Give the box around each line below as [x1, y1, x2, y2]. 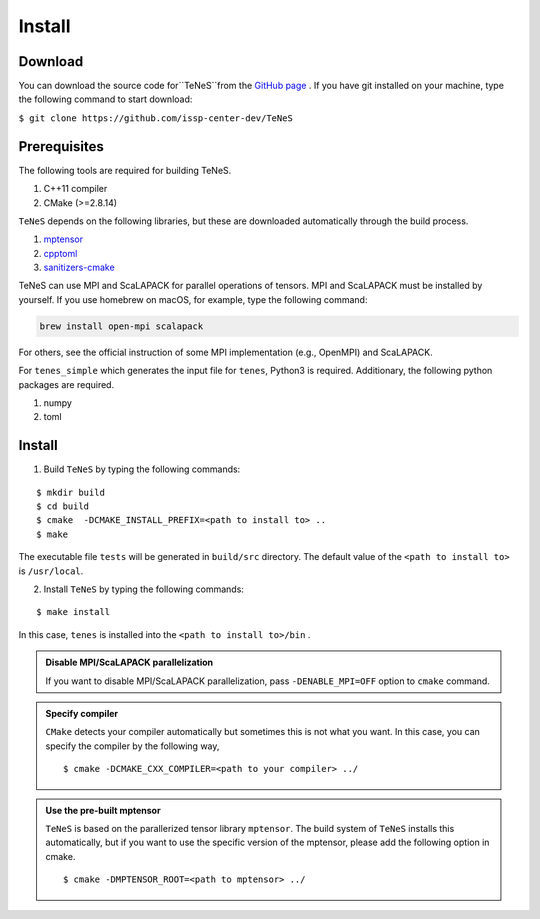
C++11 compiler [43, 183, 108, 195]
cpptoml [43, 247, 78, 259]
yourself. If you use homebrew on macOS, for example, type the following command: [18, 293, 368, 305]
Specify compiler [45, 708, 119, 719]
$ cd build [36, 501, 90, 512]
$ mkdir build [36, 486, 105, 498]
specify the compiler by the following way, [45, 740, 220, 752]
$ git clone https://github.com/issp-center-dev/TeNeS [18, 112, 294, 124]
